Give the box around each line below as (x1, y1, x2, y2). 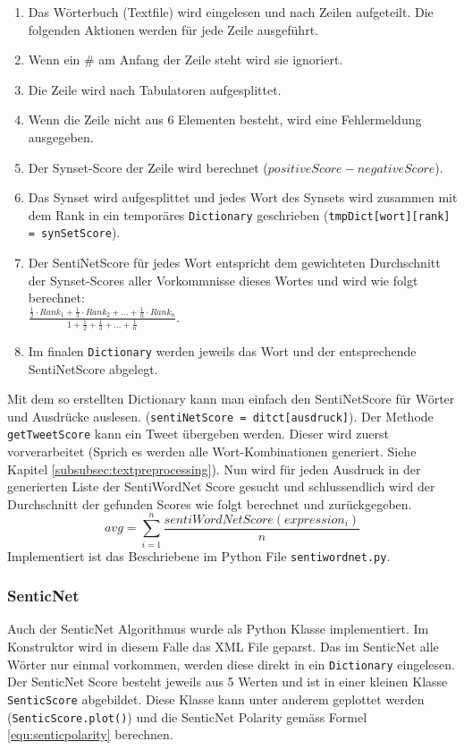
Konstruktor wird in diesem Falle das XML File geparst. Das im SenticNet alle (7, 637, 439, 656)
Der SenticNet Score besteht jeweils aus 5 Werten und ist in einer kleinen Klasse (7, 672, 448, 691)
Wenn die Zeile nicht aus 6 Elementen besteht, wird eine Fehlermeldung (28, 110, 422, 129)
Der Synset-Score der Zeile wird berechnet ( (28, 158, 268, 176)
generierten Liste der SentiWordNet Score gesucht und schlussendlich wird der (7, 477, 435, 496)
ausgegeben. (28, 127, 94, 146)
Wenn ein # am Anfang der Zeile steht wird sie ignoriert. (28, 50, 343, 69)
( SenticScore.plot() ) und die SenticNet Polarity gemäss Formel (7, 707, 367, 726)
